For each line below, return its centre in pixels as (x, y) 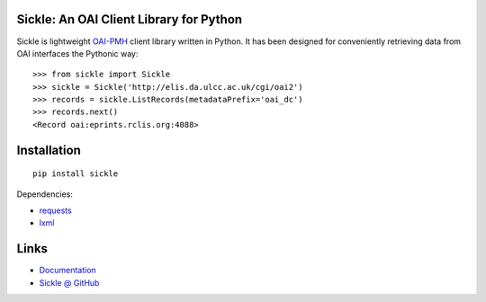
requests (55, 210)
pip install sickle (76, 174)
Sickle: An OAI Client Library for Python (130, 19)
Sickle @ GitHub (69, 282)
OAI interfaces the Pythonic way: (77, 53)
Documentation (67, 271)
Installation (49, 150)
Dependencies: (45, 194)
